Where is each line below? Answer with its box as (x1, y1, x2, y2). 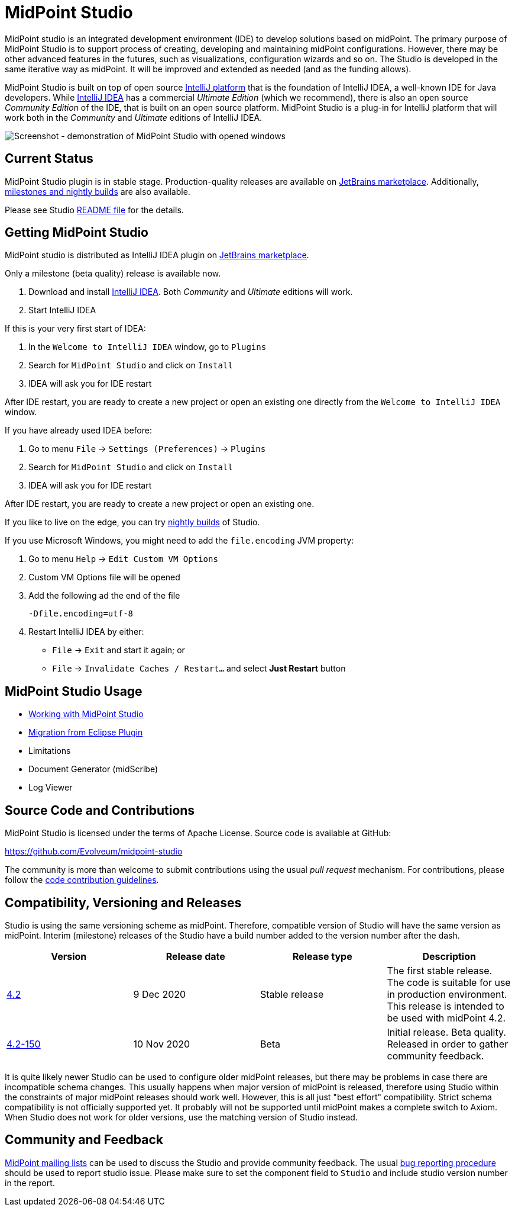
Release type (292, 950, 352, 962)
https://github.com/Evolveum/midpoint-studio (5, 846, 183, 857)
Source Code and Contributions (5, 802, 195, 818)
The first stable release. (387, 964, 493, 976)
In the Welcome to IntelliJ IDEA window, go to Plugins (28, 342, 267, 352)
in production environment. (387, 988, 507, 1000)
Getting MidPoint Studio (5, 225, 148, 240)
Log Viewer (28, 782, 73, 793)
